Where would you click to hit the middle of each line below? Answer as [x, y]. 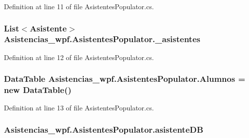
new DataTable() [38, 90]
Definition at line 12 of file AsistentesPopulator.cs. [79, 57]
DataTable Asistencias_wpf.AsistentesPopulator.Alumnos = [125, 79]
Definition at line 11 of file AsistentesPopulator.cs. [79, 6]
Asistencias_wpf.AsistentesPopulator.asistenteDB [104, 129]
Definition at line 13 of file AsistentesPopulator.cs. [79, 108]
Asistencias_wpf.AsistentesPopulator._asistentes [102, 39]
